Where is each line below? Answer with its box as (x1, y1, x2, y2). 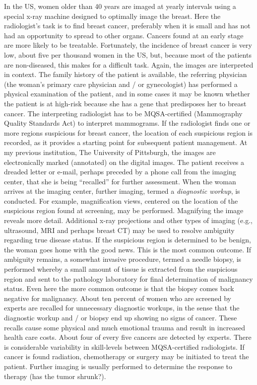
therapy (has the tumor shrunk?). (4, 371, 106, 381)
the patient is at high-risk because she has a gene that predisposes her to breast (4, 98, 247, 108)
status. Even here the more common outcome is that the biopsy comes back (4, 283, 234, 294)
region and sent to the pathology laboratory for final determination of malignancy (4, 273, 253, 284)
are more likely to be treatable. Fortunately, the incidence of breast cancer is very (4, 40, 252, 50)
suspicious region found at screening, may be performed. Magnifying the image (4, 205, 244, 216)
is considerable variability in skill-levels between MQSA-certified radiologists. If (4, 341, 245, 352)
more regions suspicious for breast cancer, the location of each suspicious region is (4, 127, 253, 138)
